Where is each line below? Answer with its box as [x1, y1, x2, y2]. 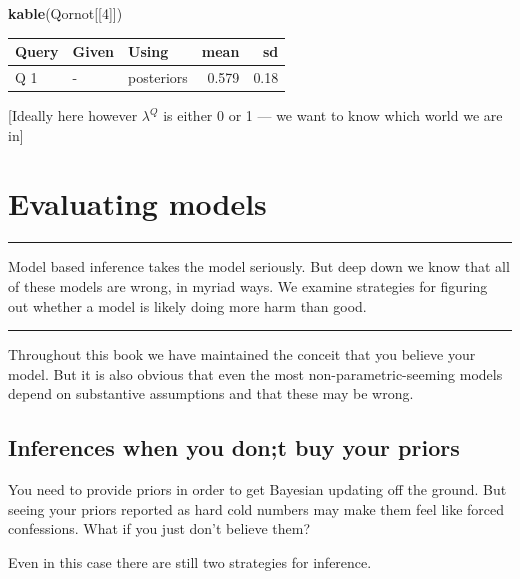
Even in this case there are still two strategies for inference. [8, 551, 372, 572]
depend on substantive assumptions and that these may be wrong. [8, 383, 414, 404]
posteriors [128, 66, 188, 87]
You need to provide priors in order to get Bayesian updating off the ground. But [8, 479, 507, 500]
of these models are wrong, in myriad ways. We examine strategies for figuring [8, 275, 488, 296]
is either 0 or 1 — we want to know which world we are [163, 105, 503, 126]
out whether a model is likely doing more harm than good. [8, 295, 367, 316]
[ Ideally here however [8, 105, 138, 126]
